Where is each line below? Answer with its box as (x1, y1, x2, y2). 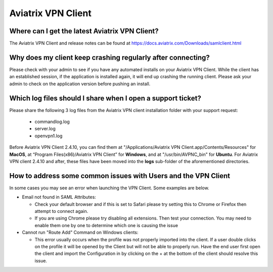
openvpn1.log (34, 133, 63, 139)
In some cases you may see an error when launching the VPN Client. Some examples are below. (9, 185, 209, 191)
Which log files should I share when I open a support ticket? (9, 94, 202, 102)
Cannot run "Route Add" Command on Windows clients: (22, 230, 139, 236)
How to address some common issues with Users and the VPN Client (9, 172, 230, 180)
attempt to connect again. (34, 208, 88, 214)
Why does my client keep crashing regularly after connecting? (9, 53, 210, 62)
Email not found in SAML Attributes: (22, 194, 96, 200)
